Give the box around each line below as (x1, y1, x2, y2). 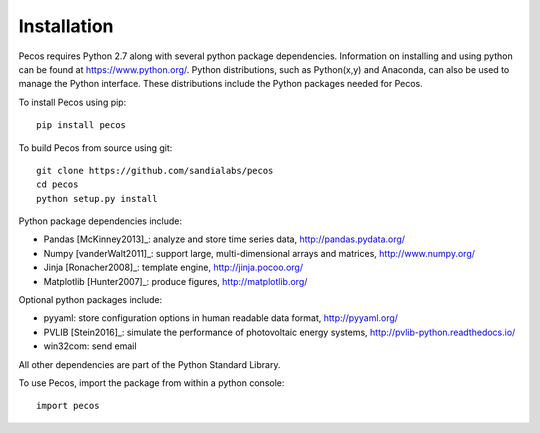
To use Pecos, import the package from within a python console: (18, 376, 285, 389)
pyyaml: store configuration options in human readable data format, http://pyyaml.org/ (43, 312, 399, 324)
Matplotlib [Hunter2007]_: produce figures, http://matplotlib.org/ (43, 275, 308, 287)
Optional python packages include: (18, 294, 163, 306)
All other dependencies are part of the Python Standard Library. (18, 358, 281, 370)
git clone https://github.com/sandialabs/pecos (36, 165, 274, 176)
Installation (18, 15, 114, 37)
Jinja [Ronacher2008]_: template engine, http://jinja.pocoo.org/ (43, 261, 304, 274)
